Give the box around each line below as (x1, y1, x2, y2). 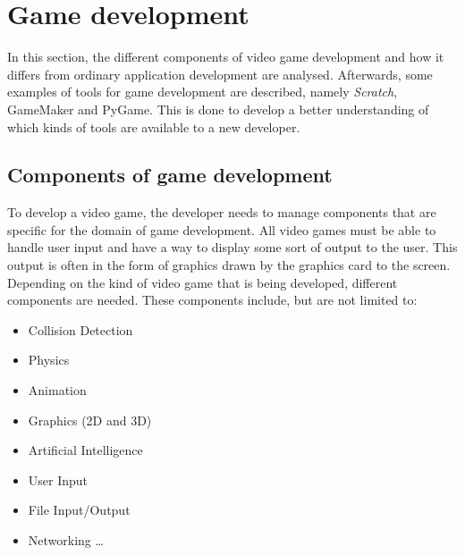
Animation (28, 381, 87, 399)
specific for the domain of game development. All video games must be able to (7, 220, 436, 239)
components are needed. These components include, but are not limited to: (7, 290, 418, 309)
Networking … (28, 531, 104, 550)
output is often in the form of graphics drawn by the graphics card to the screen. (7, 256, 451, 274)
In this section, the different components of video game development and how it (7, 47, 444, 66)
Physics (28, 350, 70, 369)
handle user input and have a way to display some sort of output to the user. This (7, 238, 458, 256)
